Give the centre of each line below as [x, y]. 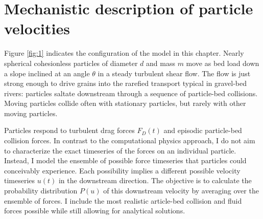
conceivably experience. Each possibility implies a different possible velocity [122, 170]
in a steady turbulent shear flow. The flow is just [174, 73]
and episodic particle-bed [203, 130]
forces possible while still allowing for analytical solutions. [95, 211]
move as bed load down [223, 63]
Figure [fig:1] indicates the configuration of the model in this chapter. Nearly [124, 53]
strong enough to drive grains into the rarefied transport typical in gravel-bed [126, 83]
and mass [161, 63]
